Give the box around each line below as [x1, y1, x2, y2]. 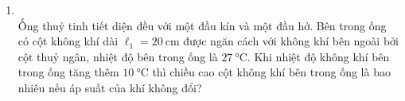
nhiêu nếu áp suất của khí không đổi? [18, 79, 202, 95]
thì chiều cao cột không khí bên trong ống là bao [152, 64, 391, 80]
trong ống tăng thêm [18, 64, 119, 80]
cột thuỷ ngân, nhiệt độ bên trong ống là [18, 48, 218, 64]
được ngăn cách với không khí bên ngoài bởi [183, 33, 399, 49]
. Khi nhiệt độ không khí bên [247, 48, 390, 64]
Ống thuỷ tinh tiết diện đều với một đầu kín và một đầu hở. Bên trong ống [18, 17, 387, 33]
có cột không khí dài [18, 33, 119, 49]
